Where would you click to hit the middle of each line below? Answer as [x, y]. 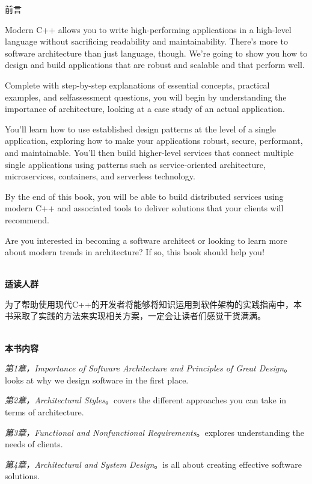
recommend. [27, 219]
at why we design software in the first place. [107, 380]
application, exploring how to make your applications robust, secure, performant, [154, 141]
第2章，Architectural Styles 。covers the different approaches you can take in [146, 400]
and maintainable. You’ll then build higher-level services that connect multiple [149, 152]
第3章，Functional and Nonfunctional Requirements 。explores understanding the [155, 432]
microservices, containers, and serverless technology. [100, 176]
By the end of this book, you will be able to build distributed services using [144, 196]
